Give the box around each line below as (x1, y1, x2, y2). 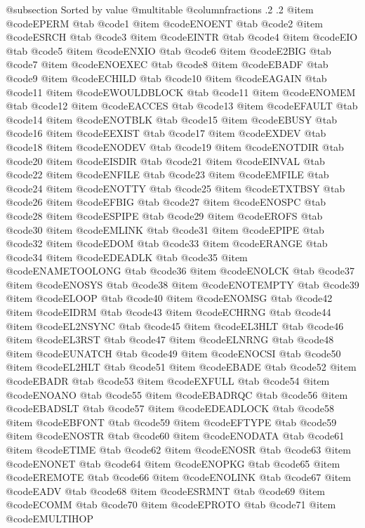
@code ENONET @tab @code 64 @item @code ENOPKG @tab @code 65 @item (6, 456, 340, 470)
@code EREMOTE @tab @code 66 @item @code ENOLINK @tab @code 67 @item (6, 470, 351, 484)
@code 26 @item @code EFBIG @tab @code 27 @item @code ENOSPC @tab (6, 194, 326, 209)
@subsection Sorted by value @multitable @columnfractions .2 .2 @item (6, 2, 314, 16)
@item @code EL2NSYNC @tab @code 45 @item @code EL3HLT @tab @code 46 (6, 318, 344, 333)
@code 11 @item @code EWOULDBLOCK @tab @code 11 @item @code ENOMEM (6, 84, 356, 99)
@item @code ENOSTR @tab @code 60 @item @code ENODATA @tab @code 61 (6, 428, 345, 443)
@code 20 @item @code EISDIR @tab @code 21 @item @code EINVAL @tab (6, 153, 325, 168)
